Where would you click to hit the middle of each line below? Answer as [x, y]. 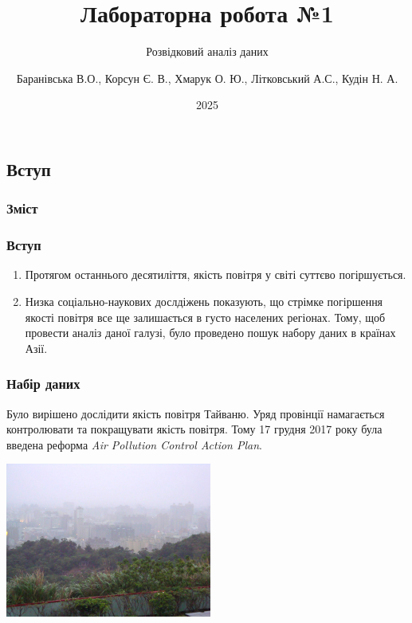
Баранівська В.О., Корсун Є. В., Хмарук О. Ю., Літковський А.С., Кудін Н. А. [207, 78]
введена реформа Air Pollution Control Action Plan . [134, 444]
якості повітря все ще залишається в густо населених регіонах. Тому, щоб [205, 317]
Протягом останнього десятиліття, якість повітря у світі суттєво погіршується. [216, 274]
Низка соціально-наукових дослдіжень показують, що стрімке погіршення [204, 301]
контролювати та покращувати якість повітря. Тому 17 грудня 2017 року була [194, 429]
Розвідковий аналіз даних [207, 51]
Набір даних [43, 384]
